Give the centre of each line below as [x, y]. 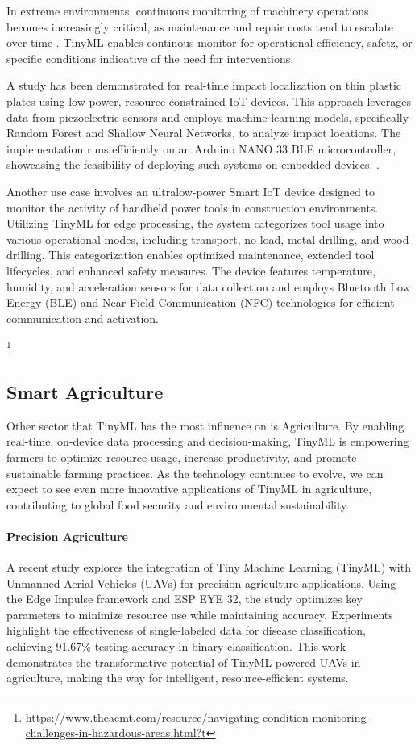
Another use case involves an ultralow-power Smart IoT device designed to [191, 191]
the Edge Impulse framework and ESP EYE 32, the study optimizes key [185, 599]
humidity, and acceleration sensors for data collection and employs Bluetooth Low [209, 286]
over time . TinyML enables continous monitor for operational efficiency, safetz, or [209, 42]
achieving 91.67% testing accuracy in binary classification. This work [176, 646]
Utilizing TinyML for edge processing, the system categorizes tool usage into [195, 223]
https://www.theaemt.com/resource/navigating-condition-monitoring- [198, 717]
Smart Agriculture [85, 391]
